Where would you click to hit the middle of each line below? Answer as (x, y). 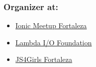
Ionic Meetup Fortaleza (51, 25)
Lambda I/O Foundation (54, 42)
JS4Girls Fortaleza (44, 59)
